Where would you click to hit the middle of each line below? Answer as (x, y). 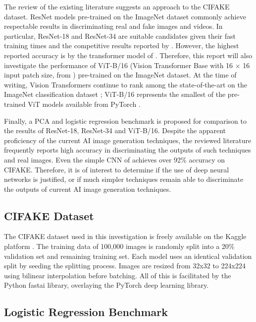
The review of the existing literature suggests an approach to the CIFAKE (117, 6)
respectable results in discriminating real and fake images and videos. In (113, 26)
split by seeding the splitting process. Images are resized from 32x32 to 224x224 (125, 266)
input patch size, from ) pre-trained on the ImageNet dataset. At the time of (120, 75)
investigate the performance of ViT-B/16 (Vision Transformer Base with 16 (119, 65)
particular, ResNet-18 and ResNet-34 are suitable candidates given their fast (120, 36)
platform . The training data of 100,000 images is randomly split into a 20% (119, 246)
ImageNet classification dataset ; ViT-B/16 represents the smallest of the (115, 94)
